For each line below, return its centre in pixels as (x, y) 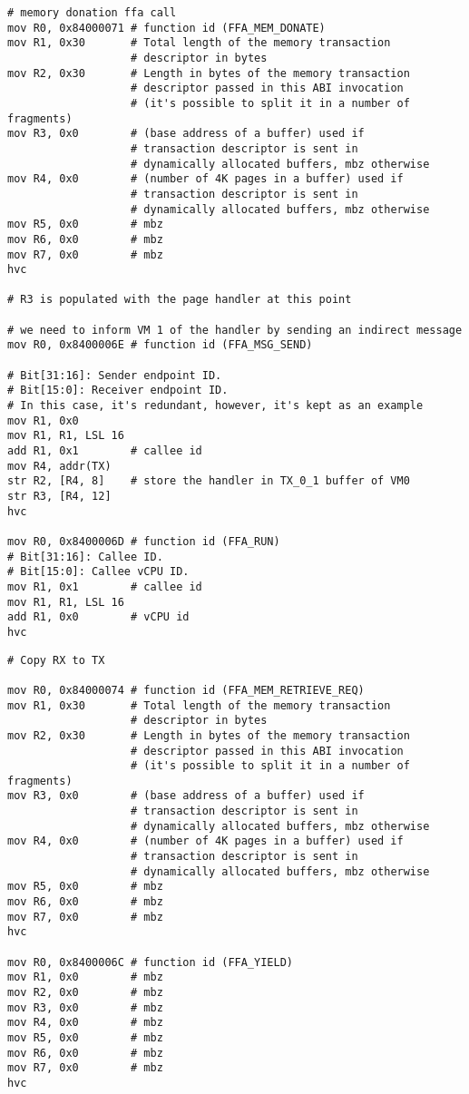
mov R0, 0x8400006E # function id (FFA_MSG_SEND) (160, 345)
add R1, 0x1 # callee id (105, 451)
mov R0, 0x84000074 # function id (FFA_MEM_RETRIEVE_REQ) (186, 690)
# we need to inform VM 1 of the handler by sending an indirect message (235, 330)
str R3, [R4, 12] (59, 496)
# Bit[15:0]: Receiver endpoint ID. (118, 391)
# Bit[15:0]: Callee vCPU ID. (98, 572)
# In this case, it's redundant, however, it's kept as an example (215, 406)
